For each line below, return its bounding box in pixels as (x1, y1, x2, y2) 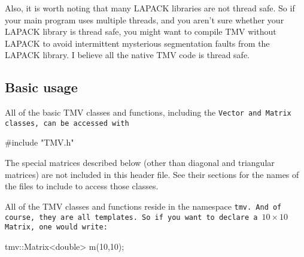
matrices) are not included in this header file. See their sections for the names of (5, 168, 299, 180)
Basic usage (5, 78, 78, 96)
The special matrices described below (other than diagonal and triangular (5, 156, 275, 169)
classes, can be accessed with (5, 119, 129, 128)
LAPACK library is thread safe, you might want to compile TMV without (5, 25, 276, 38)
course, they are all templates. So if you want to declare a (5, 213, 258, 222)
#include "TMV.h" (5, 136, 74, 149)
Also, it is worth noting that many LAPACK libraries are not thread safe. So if (5, 2, 295, 14)
